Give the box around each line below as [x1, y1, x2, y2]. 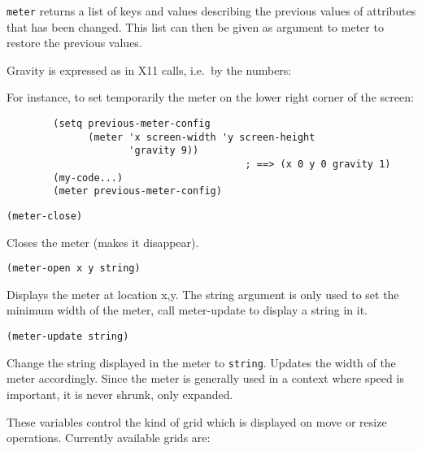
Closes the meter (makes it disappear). [7, 233, 199, 250]
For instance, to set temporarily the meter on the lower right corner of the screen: [7, 89, 414, 106]
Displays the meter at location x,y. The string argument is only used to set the [7, 285, 399, 302]
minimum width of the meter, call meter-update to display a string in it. [7, 301, 368, 319]
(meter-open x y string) [7, 262, 141, 275]
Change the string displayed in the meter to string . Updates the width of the [7, 353, 396, 371]
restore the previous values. [7, 34, 142, 51]
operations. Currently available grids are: [7, 429, 211, 446]
